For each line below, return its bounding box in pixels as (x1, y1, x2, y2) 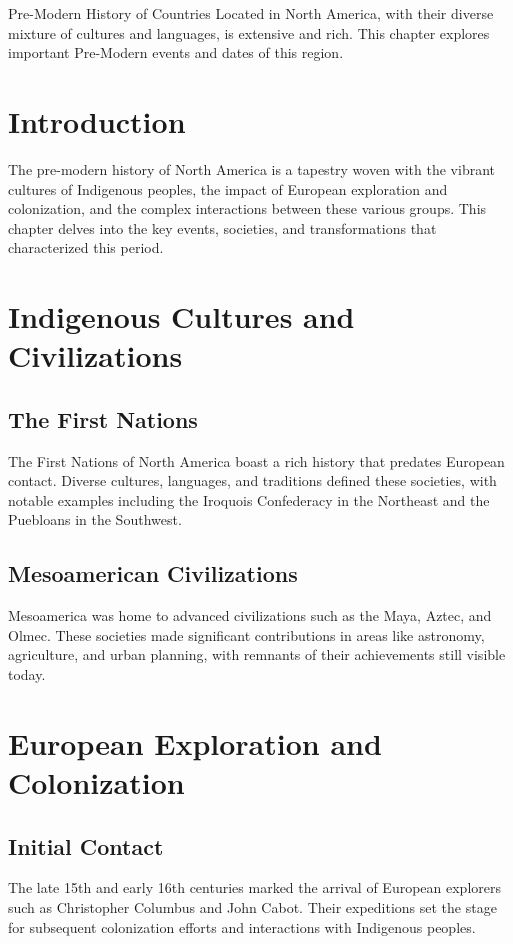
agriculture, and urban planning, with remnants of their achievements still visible (8, 644, 506, 665)
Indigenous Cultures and (8, 296, 355, 337)
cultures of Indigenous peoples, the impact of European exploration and (8, 178, 448, 199)
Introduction (8, 100, 186, 141)
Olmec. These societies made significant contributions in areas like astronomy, (8, 624, 485, 645)
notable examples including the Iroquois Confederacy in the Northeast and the (8, 489, 490, 510)
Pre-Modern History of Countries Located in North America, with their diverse (8, 3, 494, 23)
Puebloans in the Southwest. (8, 509, 182, 530)
